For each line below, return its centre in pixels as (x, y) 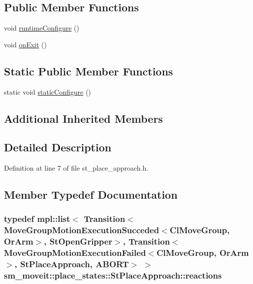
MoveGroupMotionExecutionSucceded (82, 230)
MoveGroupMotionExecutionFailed (75, 253)
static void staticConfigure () (47, 91)
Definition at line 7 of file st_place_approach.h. (76, 168)
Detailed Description (58, 147)
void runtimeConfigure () (42, 28)
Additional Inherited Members (83, 118)
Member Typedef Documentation (91, 195)
